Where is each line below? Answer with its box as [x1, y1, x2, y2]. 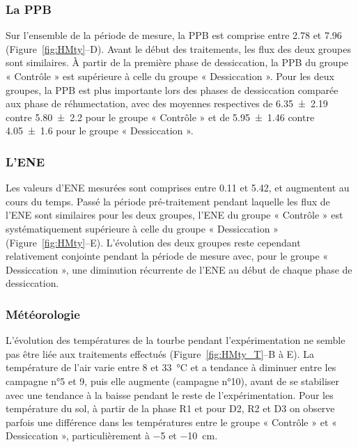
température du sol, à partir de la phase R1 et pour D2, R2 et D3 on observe [6, 401, 335, 416]
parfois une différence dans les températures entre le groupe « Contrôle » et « [6, 414, 337, 429]
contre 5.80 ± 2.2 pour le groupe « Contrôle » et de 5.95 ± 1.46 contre [6, 109, 315, 124]
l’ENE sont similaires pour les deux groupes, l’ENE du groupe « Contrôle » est [6, 207, 343, 222]
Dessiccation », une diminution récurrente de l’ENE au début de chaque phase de [6, 262, 352, 276]
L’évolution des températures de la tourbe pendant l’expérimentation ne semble [6, 333, 345, 347]
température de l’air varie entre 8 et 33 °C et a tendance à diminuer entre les [6, 360, 336, 375]
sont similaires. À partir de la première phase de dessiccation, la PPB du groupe [6, 55, 349, 70]
